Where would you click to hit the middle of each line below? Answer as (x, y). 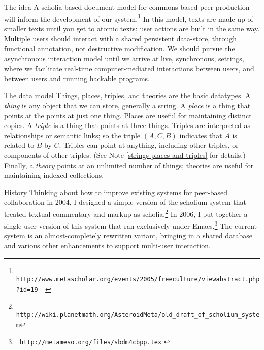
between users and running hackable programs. (77, 78)
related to (19, 145)
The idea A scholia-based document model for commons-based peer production (127, 7)
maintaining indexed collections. (54, 175)
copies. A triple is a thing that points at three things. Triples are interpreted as (127, 125)
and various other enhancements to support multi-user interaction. (107, 246)
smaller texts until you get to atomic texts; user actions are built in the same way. (132, 28)
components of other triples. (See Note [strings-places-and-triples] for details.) (125, 155)
